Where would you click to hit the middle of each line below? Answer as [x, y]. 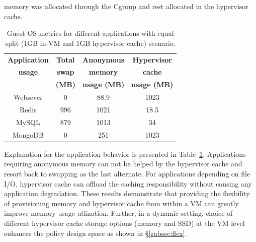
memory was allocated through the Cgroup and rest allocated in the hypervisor [126, 6]
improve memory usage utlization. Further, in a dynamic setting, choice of [118, 213]
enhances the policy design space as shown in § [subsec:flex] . [96, 233]
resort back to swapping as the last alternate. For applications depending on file [127, 173]
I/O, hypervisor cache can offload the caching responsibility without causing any [128, 183]
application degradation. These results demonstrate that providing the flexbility [127, 193]
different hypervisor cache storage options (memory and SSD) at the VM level [124, 223]
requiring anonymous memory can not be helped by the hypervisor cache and [123, 164]
